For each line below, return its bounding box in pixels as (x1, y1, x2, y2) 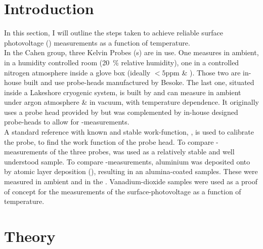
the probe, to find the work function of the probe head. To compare (4, 136, 214, 147)
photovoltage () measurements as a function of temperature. (4, 37, 190, 48)
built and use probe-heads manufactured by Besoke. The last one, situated (23, 77, 254, 88)
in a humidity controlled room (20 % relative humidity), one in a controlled (4, 57, 239, 67)
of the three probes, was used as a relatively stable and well (50, 146, 235, 157)
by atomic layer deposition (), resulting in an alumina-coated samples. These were (4, 166, 258, 177)
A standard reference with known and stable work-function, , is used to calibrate (4, 127, 254, 137)
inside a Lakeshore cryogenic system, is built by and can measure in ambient (4, 87, 241, 97)
